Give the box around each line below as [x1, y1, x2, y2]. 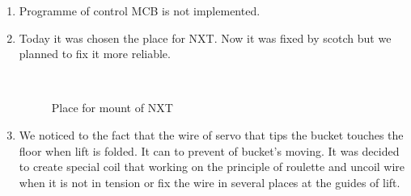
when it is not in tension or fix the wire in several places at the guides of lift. [19, 173, 400, 190]
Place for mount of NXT [51, 99, 173, 116]
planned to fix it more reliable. [19, 45, 171, 62]
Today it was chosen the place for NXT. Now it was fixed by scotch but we [19, 29, 392, 46]
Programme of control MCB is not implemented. [19, 2, 261, 19]
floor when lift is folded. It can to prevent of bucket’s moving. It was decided [19, 142, 400, 159]
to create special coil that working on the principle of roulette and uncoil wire [19, 158, 405, 175]
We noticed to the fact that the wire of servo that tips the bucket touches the [19, 126, 404, 143]
